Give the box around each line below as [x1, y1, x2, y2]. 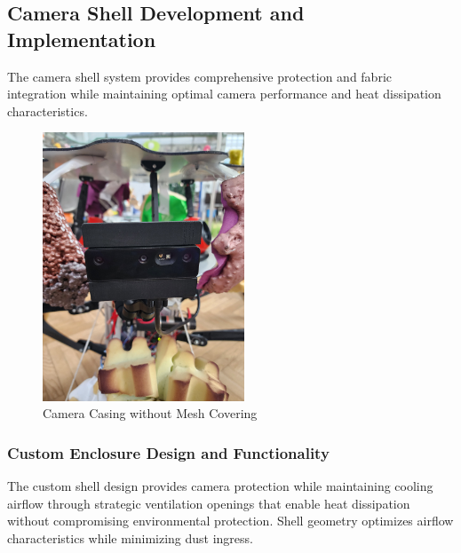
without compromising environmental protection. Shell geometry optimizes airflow [7, 511, 454, 530]
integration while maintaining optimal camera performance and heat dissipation [7, 84, 441, 103]
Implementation [7, 25, 156, 52]
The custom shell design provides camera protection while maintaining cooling [7, 477, 433, 495]
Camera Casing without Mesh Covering [43, 404, 258, 423]
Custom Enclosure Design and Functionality [7, 441, 330, 463]
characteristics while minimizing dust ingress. [7, 528, 253, 547]
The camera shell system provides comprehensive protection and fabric [7, 67, 392, 85]
